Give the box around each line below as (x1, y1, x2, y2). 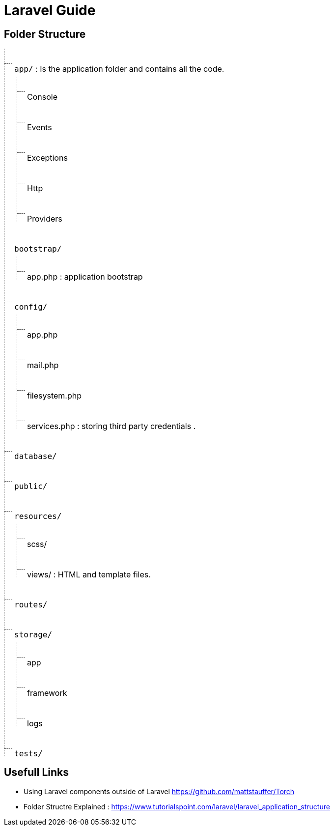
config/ (14, 302, 48, 312)
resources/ (14, 512, 62, 521)
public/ (14, 482, 48, 491)
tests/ (14, 749, 43, 759)
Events (27, 122, 52, 133)
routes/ (14, 600, 48, 610)
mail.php (27, 360, 59, 371)
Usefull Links (4, 766, 69, 779)
